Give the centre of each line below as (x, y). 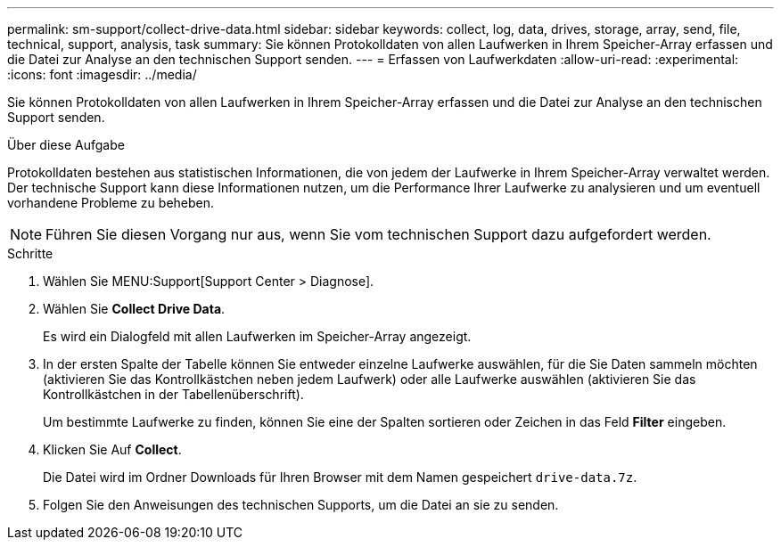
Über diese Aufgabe (66, 145)
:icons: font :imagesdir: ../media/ (102, 74)
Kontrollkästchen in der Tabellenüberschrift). (173, 394)
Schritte (30, 253)
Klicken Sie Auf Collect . (112, 449)
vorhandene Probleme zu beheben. (111, 203)
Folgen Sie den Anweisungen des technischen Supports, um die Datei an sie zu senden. (301, 505)
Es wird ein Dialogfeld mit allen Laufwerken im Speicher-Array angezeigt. (257, 336)
